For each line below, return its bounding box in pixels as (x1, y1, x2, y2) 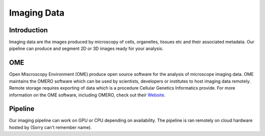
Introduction (9, 26, 48, 34)
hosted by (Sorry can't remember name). (9, 124, 92, 130)
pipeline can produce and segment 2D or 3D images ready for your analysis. (9, 45, 164, 51)
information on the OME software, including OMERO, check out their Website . (9, 92, 166, 98)
